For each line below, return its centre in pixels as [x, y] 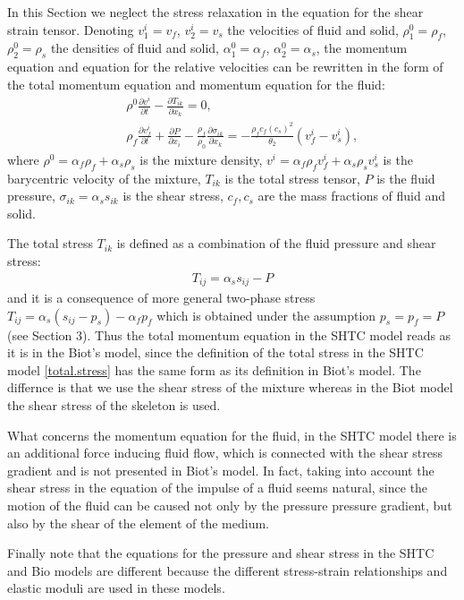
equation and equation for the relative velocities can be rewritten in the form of [225, 67]
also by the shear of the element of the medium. [138, 523]
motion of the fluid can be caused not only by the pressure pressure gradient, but [230, 505]
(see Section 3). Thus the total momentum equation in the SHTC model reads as [229, 334]
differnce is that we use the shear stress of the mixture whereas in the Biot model [230, 387]
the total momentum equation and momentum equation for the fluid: [196, 84]
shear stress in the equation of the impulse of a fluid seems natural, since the [218, 488]
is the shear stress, [173, 196]
